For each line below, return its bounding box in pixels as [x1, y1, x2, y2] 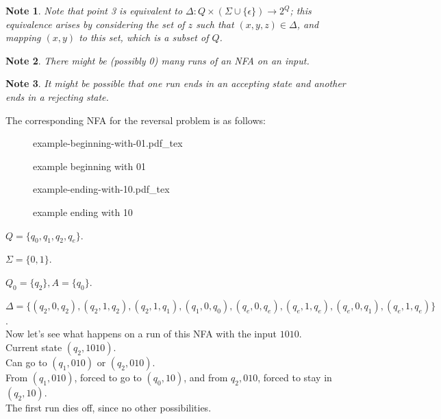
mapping [5, 30, 41, 45]
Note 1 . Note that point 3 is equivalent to [5, 3, 183, 17]
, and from [184, 370, 228, 384]
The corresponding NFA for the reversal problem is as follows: [5, 112, 266, 127]
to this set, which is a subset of [79, 30, 209, 45]
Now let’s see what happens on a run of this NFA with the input [5, 326, 277, 341]
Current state [5, 339, 62, 354]
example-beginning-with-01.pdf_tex [33, 136, 183, 150]
